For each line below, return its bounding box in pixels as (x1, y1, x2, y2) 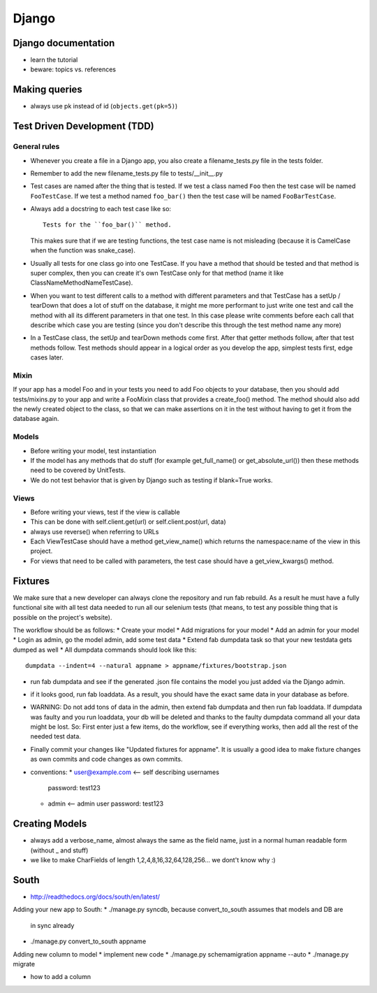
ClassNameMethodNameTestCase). (30, 278, 133, 287)
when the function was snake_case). (30, 246, 135, 255)
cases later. (30, 353, 64, 362)
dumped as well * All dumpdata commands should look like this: (13, 645, 197, 654)
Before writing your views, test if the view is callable (30, 508, 181, 516)
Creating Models (13, 818, 87, 830)
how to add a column (30, 973, 91, 981)
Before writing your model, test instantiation (30, 446, 156, 455)
